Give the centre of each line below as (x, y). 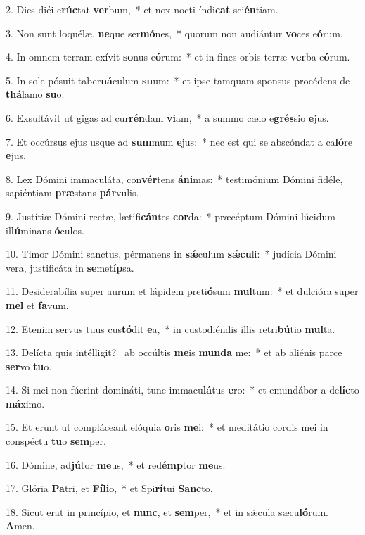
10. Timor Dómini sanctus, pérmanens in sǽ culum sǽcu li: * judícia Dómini (171, 254)
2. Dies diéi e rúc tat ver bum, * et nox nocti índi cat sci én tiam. (142, 9)
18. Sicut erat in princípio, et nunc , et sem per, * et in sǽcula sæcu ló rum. (167, 511)
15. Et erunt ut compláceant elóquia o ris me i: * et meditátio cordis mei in (167, 427)
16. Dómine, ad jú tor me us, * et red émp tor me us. (116, 464)
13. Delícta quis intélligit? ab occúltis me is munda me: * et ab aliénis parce (174, 352)
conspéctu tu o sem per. (56, 441)
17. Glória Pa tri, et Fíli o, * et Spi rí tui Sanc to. (109, 488)
